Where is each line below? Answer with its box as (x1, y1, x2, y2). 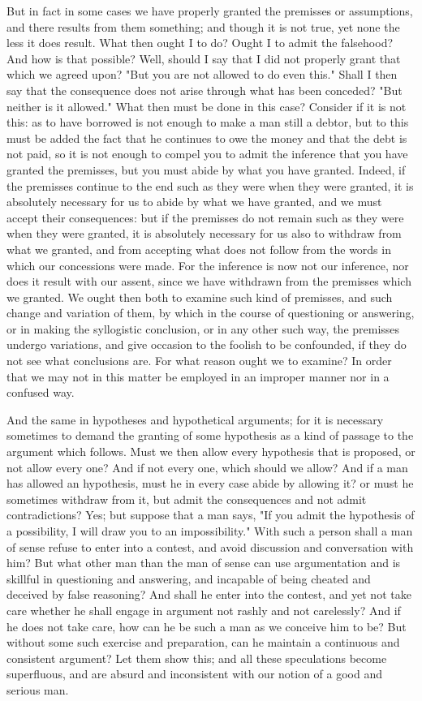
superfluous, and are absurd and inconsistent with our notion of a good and (6, 665, 383, 682)
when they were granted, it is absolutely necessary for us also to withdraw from (6, 225, 402, 242)
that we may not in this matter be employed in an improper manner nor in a (6, 368, 390, 385)
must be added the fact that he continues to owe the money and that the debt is (6, 129, 407, 146)
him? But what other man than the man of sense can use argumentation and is (6, 554, 401, 571)
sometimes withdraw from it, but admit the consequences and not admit (6, 490, 367, 507)
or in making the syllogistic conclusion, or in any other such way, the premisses (6, 320, 400, 337)
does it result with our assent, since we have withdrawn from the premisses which (6, 273, 411, 290)
